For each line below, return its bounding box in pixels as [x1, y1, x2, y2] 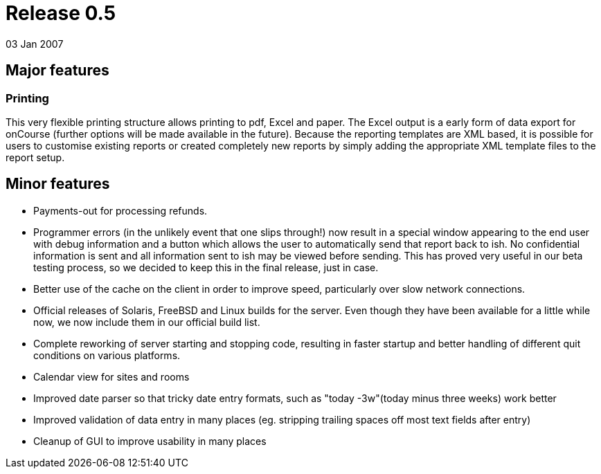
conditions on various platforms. [33, 349, 181, 361]
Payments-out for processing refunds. [33, 204, 208, 217]
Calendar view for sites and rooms [33, 370, 190, 383]
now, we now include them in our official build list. [33, 316, 260, 328]
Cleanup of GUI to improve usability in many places [33, 435, 267, 447]
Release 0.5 [6, 1, 116, 25]
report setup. [6, 151, 65, 163]
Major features [6, 62, 109, 80]
